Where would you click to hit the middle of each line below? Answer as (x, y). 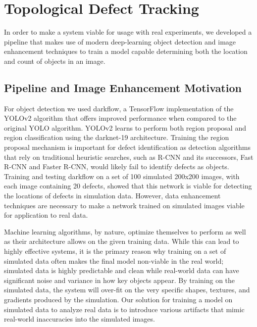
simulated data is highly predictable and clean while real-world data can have (122, 270)
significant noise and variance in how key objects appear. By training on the (120, 280)
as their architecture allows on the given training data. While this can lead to (122, 241)
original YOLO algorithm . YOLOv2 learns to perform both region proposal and (125, 127)
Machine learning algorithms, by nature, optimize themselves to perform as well (125, 231)
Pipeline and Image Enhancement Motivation (123, 87)
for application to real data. (46, 215)
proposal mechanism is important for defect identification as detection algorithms (127, 147)
